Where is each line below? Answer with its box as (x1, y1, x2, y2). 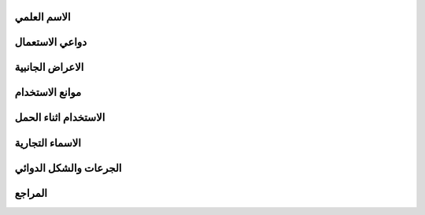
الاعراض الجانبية (14, 61, 84, 74)
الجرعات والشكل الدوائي (14, 161, 122, 175)
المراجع (14, 186, 47, 200)
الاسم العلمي (14, 10, 71, 24)
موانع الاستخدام (14, 86, 82, 99)
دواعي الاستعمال (14, 35, 87, 49)
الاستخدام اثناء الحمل (14, 111, 105, 124)
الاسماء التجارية (14, 136, 82, 150)
